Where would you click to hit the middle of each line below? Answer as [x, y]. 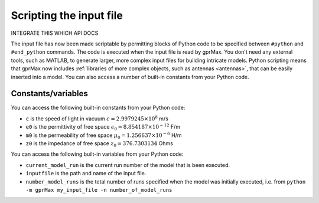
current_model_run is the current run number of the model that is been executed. [128, 165]
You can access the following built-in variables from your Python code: [97, 154]
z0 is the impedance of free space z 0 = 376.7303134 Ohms [100, 144]
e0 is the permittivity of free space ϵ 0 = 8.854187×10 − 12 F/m [103, 127]
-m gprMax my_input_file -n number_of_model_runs [99, 190]
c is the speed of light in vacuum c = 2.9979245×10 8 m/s [97, 118]
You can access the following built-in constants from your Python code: [98, 108]
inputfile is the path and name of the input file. [86, 173]
